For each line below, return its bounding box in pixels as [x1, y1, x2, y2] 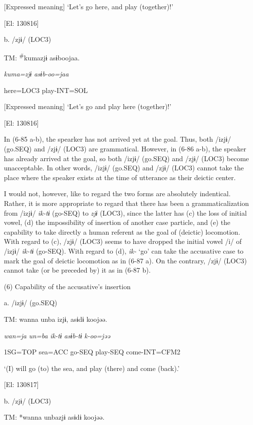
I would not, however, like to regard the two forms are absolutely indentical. [4, 188, 231, 199]
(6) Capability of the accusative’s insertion [4, 281, 131, 291]
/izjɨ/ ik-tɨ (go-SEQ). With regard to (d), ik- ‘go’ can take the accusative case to [4, 245, 244, 256]
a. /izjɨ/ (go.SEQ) [4, 297, 57, 308]
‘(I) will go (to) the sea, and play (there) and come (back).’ [4, 363, 180, 373]
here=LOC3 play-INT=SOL [4, 85, 88, 95]
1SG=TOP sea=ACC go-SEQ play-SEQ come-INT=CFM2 [4, 347, 181, 357]
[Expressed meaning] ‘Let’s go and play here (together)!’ [4, 101, 172, 111]
